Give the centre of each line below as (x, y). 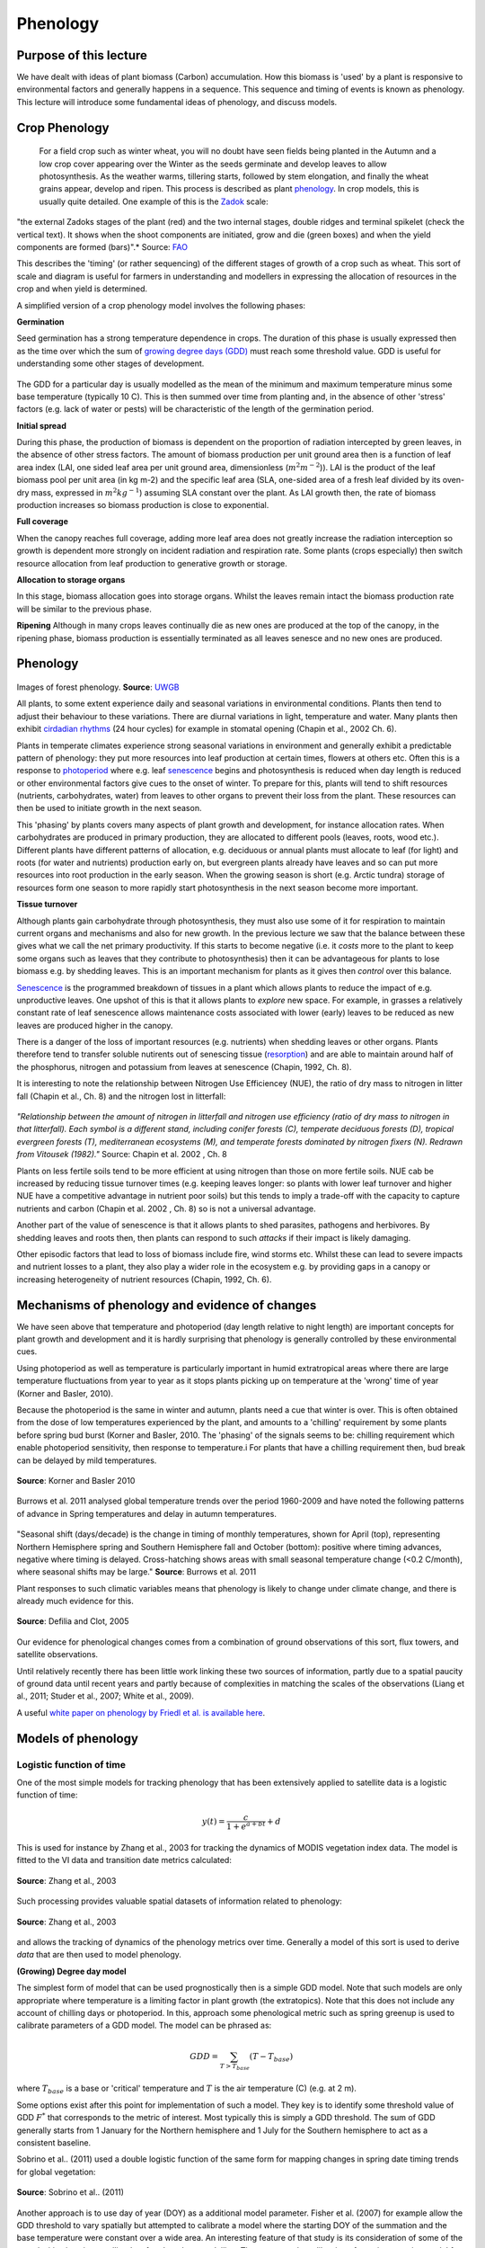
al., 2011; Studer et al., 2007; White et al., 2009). (106, 1696)
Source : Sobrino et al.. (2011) (71, 2192)
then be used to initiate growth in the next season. (109, 808)
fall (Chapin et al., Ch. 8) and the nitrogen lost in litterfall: (121, 1096)
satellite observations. (57, 1655)
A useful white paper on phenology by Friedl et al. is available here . (141, 1712)
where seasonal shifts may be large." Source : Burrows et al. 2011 (137, 1572)
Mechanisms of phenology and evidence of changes (167, 1305)
